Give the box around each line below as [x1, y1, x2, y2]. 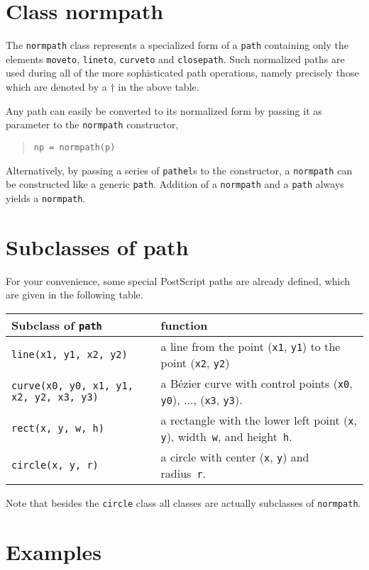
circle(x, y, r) [11, 459, 99, 471]
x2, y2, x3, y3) [11, 391, 99, 403]
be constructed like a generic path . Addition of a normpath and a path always [6, 177, 344, 191]
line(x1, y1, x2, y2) [11, 348, 128, 360]
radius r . [160, 464, 206, 481]
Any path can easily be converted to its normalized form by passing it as [6, 103, 322, 118]
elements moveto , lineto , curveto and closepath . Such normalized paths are [6, 51, 345, 66]
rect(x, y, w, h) [11, 422, 104, 434]
